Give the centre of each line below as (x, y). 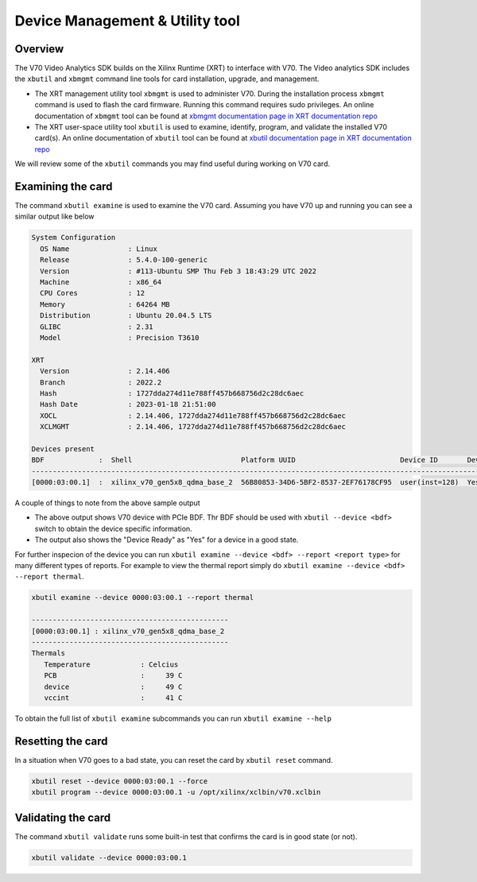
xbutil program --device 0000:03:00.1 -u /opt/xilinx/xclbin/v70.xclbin (176, 792)
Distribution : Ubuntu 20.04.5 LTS (126, 315)
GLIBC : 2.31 (97, 327)
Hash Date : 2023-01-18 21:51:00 (128, 404)
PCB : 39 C (113, 676)
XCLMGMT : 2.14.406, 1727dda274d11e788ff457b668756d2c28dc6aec (193, 427)
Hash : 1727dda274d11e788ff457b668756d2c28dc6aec (172, 393)
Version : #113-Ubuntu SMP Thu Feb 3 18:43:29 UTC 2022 (178, 271)
